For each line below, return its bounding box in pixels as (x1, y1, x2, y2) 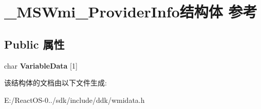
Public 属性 (4, 36, 65, 52)
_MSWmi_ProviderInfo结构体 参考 (4, 1, 257, 22)
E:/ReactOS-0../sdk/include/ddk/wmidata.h (4, 94, 145, 105)
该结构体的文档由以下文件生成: (4, 77, 107, 88)
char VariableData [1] (4, 60, 78, 71)
